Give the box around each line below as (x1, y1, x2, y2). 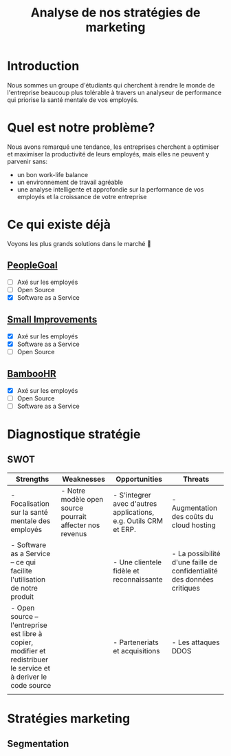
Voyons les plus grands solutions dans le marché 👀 (7, 239, 151, 247)
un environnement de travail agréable (16, 178, 124, 186)
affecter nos (60, 520, 100, 530)
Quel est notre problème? (7, 120, 155, 136)
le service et (10, 663, 50, 673)
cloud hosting (171, 520, 217, 530)
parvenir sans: (7, 157, 48, 165)
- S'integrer (113, 490, 151, 500)
